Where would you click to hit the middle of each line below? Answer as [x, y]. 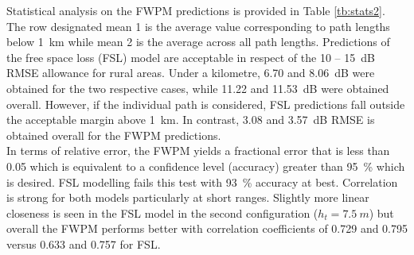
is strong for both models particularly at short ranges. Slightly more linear [188, 197]
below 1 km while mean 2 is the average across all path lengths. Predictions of [198, 42]
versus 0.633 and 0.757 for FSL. [84, 243]
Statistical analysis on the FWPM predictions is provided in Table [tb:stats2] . [196, 10]
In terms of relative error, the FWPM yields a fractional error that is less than [198, 151]
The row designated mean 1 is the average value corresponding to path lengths [198, 26]
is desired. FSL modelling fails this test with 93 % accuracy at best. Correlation [202, 182]
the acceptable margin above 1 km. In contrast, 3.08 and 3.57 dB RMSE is [191, 120]
